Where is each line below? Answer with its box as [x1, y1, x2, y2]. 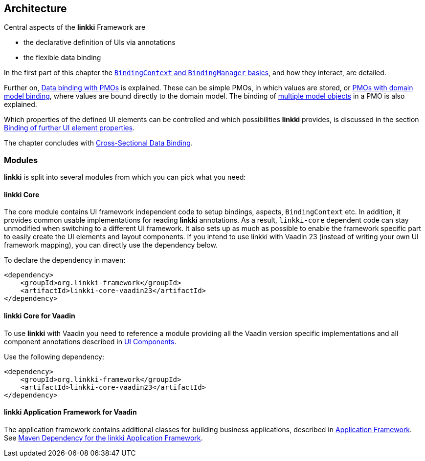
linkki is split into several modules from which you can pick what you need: [4, 173, 246, 182]
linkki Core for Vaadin [4, 312, 75, 320]
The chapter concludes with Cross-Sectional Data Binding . [4, 139, 193, 147]
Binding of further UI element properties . [4, 124, 135, 132]
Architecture [4, 2, 67, 15]
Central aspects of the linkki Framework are [4, 23, 146, 32]
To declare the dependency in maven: [4, 256, 126, 265]
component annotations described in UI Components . [4, 337, 177, 346]
